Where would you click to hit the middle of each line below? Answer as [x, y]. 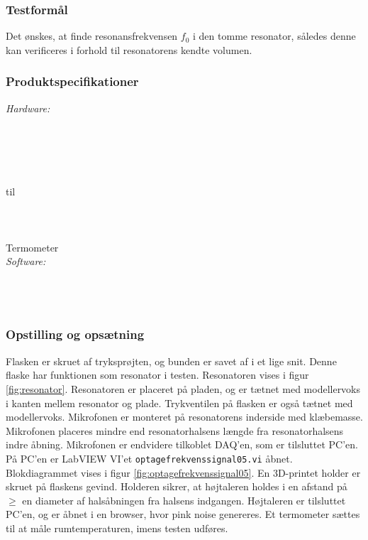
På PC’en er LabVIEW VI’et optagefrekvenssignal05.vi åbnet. [149, 458]
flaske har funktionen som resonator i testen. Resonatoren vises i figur [157, 375]
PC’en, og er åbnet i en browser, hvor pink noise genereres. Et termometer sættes [183, 514]
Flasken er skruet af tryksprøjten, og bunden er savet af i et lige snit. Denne [171, 361]
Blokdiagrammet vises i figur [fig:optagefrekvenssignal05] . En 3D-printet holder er [183, 472]
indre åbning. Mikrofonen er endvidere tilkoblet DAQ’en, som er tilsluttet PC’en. [182, 444]
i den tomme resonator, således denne [274, 36]
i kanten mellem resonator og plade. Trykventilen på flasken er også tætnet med [179, 403]
